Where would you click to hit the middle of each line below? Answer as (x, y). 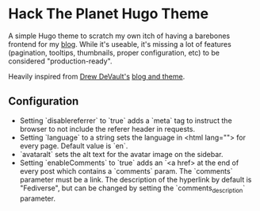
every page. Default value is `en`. (74, 146)
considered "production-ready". (60, 61)
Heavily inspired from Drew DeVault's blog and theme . (97, 76)
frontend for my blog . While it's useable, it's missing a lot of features (120, 44)
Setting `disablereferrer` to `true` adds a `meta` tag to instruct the (126, 121)
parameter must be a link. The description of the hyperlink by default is (136, 179)
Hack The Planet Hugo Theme (108, 14)
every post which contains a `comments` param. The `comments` (126, 171)
